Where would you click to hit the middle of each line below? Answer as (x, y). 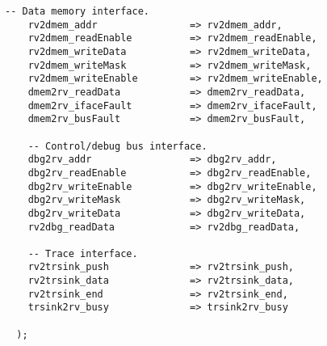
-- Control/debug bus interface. (117, 146)
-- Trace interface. (83, 253)
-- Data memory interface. (77, 11)
